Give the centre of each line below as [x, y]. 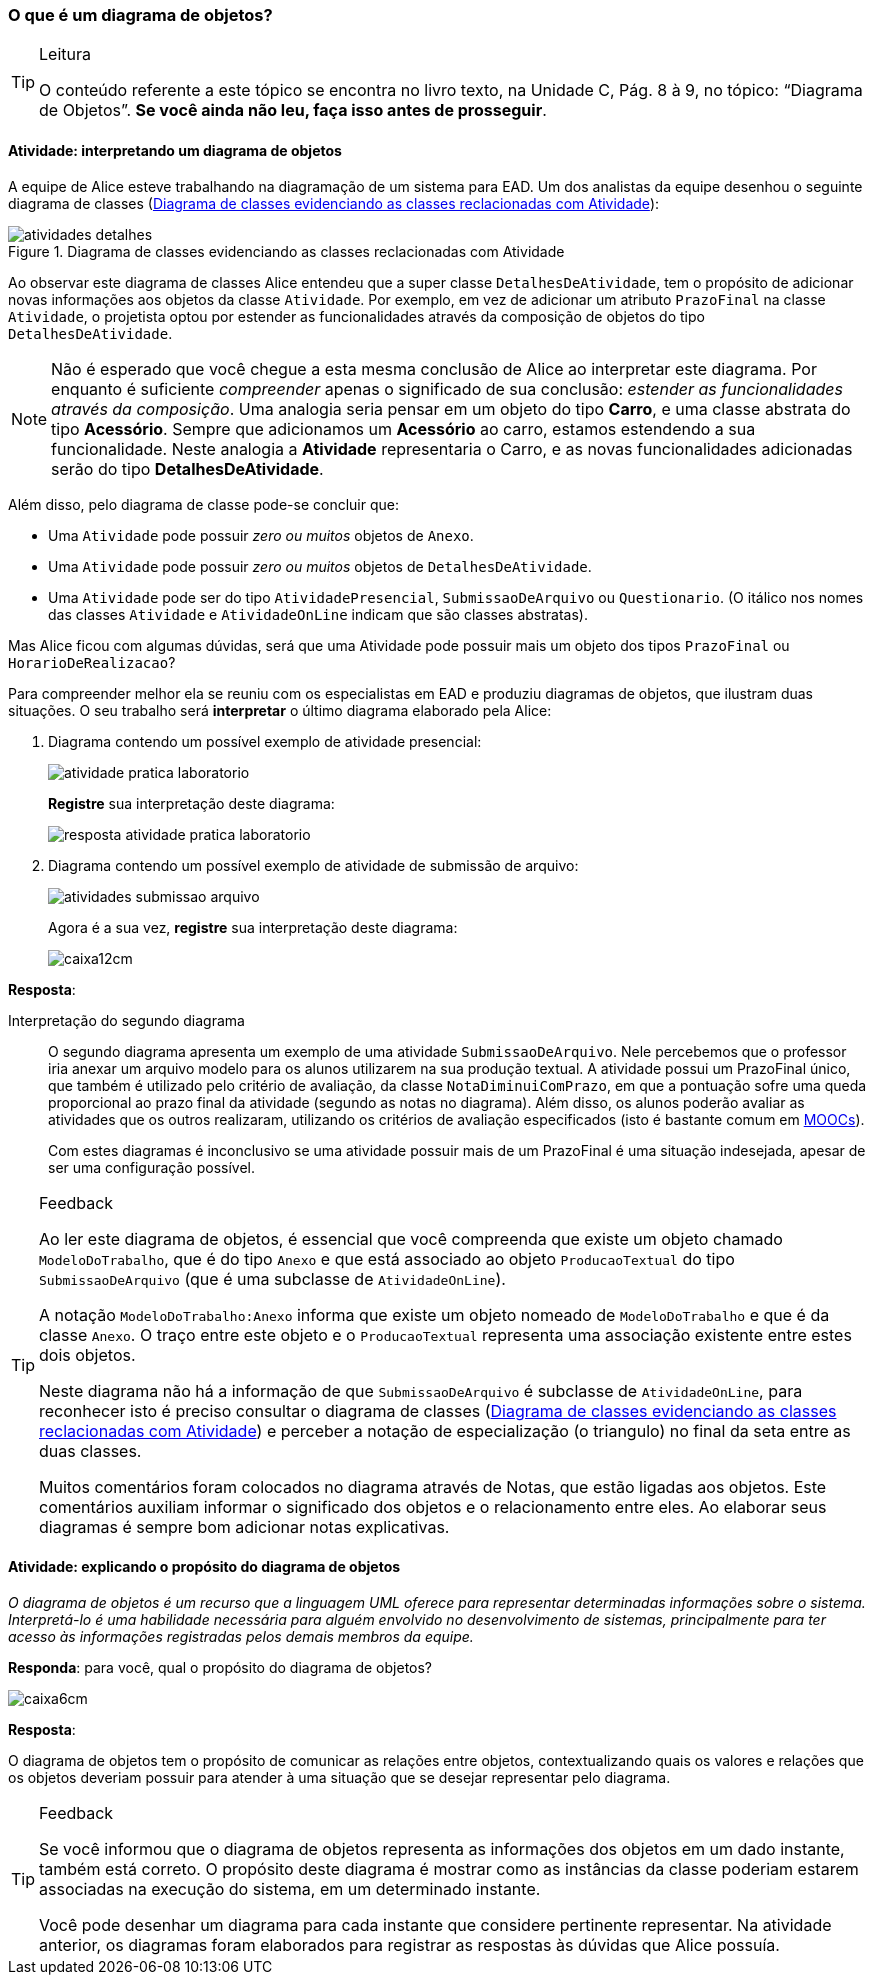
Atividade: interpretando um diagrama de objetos [175, 150]
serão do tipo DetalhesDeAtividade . [187, 468]
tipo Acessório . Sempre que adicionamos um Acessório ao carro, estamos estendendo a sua [403, 428]
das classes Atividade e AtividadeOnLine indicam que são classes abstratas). [318, 614]
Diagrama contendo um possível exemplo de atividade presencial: [265, 741]
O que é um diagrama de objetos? [140, 15]
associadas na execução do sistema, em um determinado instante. [290, 1888]
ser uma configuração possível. [151, 1167]
